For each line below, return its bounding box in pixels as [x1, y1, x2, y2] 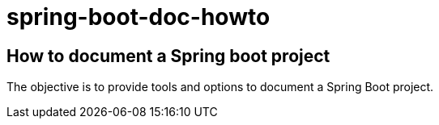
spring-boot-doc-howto [6, 3, 271, 31]
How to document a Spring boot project [6, 45, 330, 66]
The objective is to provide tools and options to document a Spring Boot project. [6, 80, 434, 94]
